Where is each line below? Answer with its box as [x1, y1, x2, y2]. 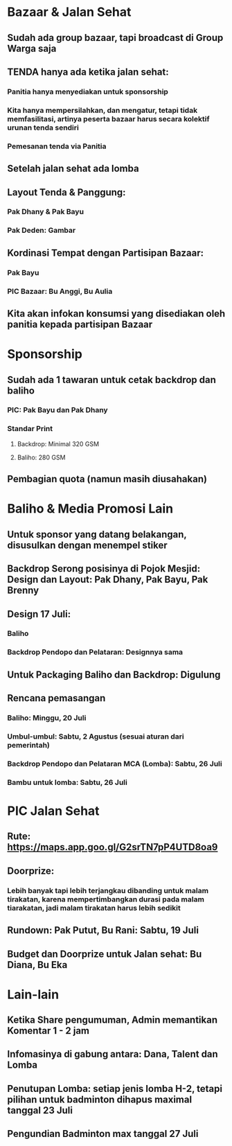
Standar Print [7, 424, 53, 434]
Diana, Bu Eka [7, 959, 68, 971]
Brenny [7, 585, 39, 597]
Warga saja [7, 42, 57, 54]
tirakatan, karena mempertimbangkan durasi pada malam [7, 894, 204, 904]
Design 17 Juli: [7, 608, 71, 620]
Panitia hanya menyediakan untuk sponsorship [7, 87, 168, 96]
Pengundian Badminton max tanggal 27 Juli [7, 1128, 199, 1140]
